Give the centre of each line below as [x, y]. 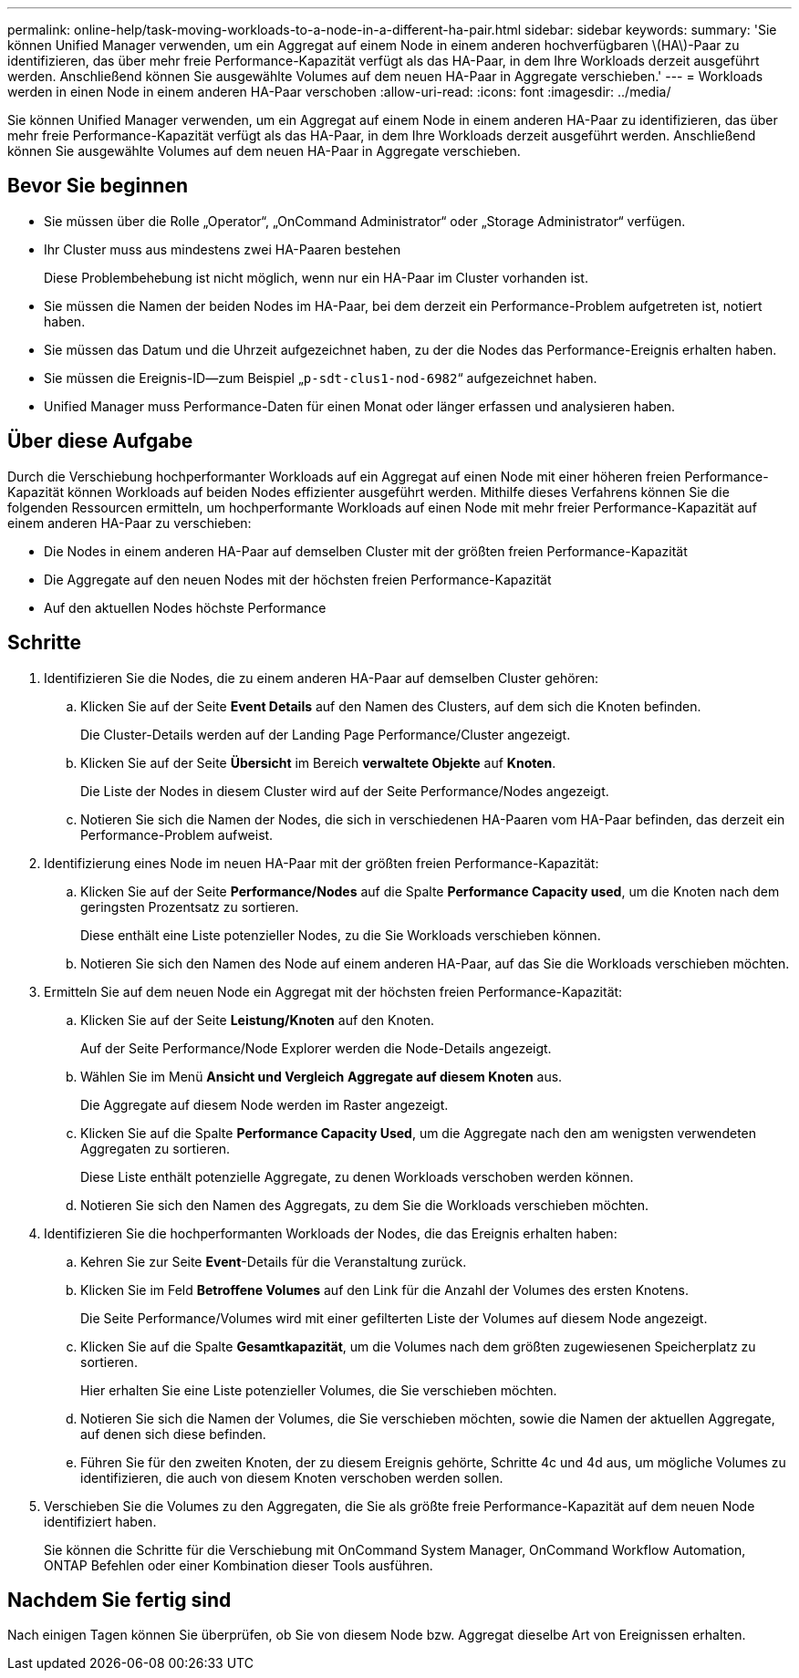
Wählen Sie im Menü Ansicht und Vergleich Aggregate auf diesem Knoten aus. [322, 1076]
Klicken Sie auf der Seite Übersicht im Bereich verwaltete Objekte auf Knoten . [318, 762]
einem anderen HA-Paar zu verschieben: [130, 523]
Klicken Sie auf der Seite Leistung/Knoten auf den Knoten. [257, 1020]
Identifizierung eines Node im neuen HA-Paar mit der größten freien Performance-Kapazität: [322, 863]
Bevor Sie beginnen [98, 186]
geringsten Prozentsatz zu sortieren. [190, 906]
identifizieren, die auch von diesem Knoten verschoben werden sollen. [292, 1477]
